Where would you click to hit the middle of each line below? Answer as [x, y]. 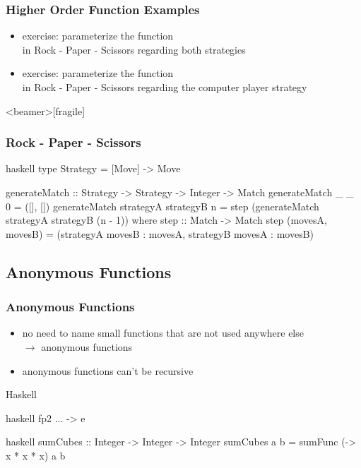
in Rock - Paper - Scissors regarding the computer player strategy [165, 87]
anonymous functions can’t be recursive [108, 370]
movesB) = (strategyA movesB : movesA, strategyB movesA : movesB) [160, 233]
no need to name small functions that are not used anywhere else [163, 333]
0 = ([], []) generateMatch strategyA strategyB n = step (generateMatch [162, 206]
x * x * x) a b [36, 455]
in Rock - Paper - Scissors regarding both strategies [134, 49]
